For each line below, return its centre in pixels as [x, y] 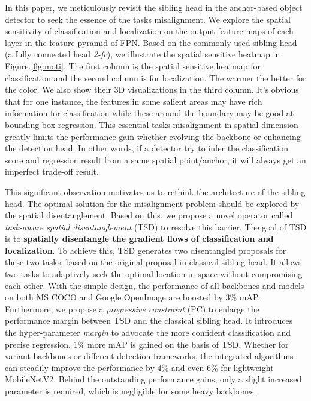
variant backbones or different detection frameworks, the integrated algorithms [149, 356]
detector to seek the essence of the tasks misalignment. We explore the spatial [148, 19]
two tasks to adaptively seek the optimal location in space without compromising [154, 274]
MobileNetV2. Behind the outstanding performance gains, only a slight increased [153, 379]
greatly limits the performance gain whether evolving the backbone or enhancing [153, 136]
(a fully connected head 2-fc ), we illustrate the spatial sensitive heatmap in [143, 54]
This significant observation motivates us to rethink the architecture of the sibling [155, 191]
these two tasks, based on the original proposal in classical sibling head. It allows [153, 262]
